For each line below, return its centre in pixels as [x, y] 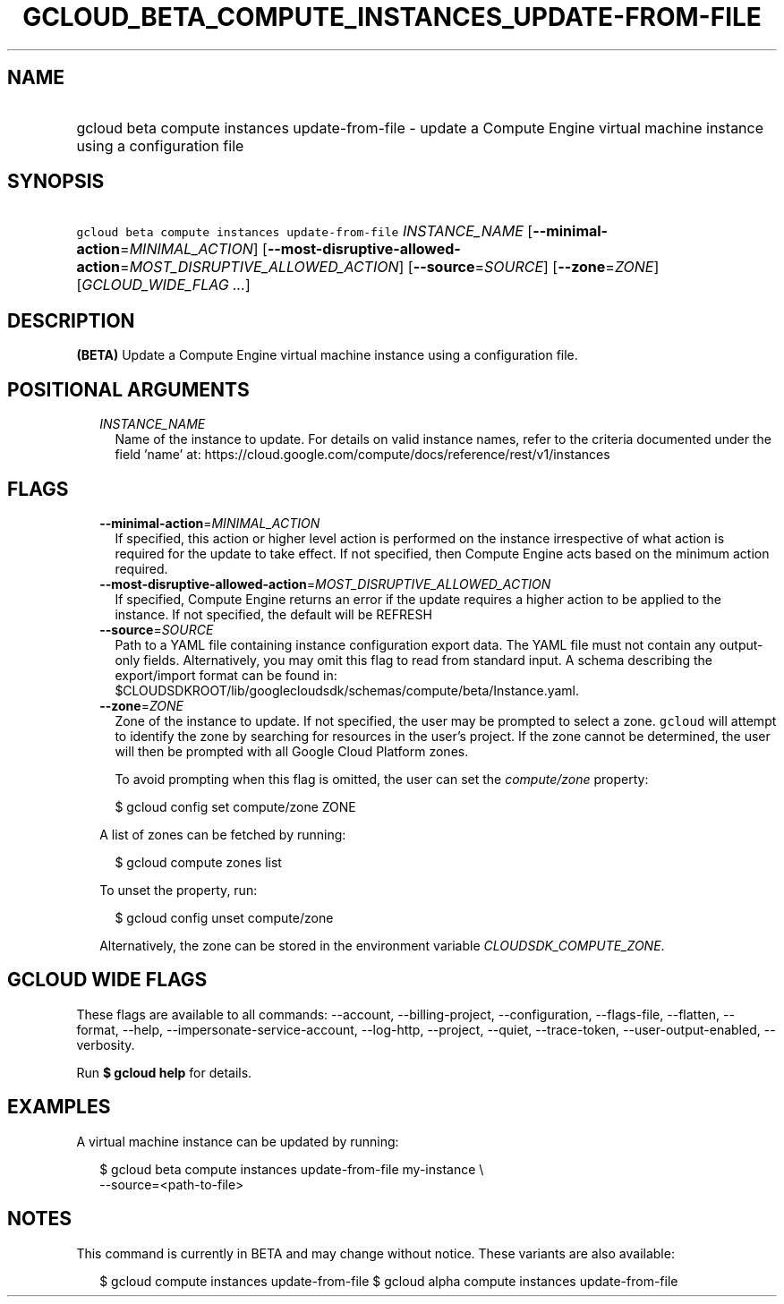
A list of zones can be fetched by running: [223, 834]
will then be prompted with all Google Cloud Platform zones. [292, 751]
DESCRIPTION [71, 320]
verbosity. [106, 1044]
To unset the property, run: [179, 890]
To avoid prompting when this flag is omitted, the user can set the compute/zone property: [382, 779]
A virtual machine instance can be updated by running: [238, 1141]
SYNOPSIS [56, 182]
